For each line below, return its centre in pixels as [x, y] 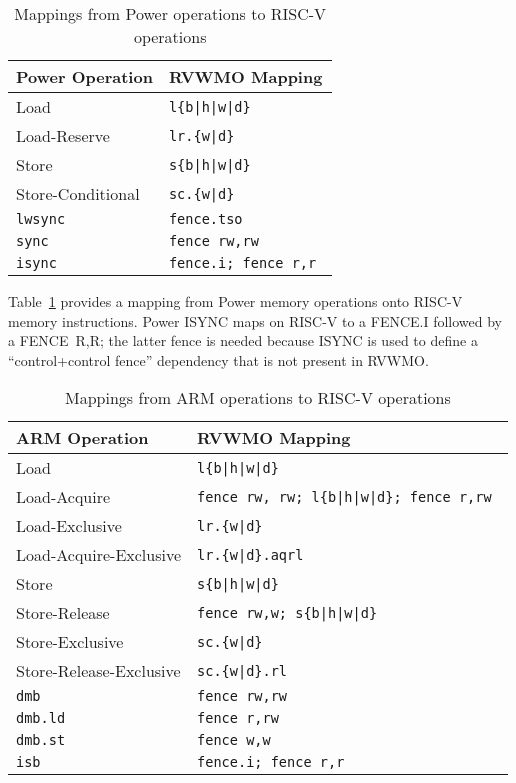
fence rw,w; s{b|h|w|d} [287, 612]
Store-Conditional [78, 193]
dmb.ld [41, 718]
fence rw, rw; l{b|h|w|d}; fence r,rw [344, 496]
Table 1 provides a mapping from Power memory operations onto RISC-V [235, 301]
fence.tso [205, 219]
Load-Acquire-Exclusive [99, 555]
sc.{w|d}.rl [242, 670]
